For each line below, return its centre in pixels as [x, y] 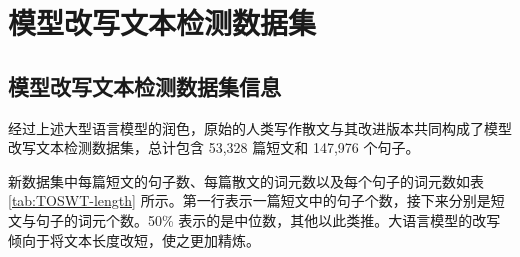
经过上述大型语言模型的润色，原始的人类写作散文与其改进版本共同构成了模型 [260, 127]
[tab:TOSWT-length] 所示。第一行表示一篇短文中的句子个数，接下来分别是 [249, 200]
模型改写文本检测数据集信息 [144, 85]
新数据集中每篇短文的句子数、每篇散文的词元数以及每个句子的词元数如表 [246, 180]
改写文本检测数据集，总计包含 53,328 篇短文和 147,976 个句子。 [214, 147]
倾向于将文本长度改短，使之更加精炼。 [134, 239]
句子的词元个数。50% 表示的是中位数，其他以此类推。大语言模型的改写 [268, 219]
